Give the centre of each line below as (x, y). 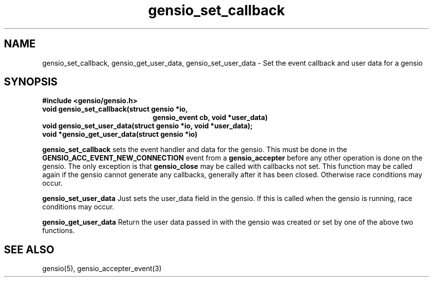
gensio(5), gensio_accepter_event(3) (102, 269)
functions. (59, 231)
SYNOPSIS (31, 82)
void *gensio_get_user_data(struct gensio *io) (120, 134)
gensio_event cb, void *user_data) (210, 118)
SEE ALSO (29, 249)
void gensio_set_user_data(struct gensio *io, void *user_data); (148, 126)
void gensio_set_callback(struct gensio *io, (115, 109)
